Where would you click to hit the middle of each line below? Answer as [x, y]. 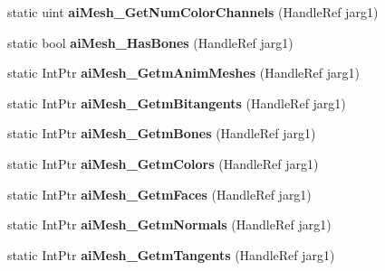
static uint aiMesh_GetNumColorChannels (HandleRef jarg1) [193, 12]
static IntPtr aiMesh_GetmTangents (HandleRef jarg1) [171, 254]
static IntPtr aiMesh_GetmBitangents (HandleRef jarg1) [177, 103]
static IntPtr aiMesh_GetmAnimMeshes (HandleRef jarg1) [183, 73]
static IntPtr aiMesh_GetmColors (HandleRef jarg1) [163, 163]
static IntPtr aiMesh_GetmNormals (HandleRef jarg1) [169, 224]
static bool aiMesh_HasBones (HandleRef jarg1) [150, 42]
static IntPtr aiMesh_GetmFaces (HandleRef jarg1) [159, 194]
